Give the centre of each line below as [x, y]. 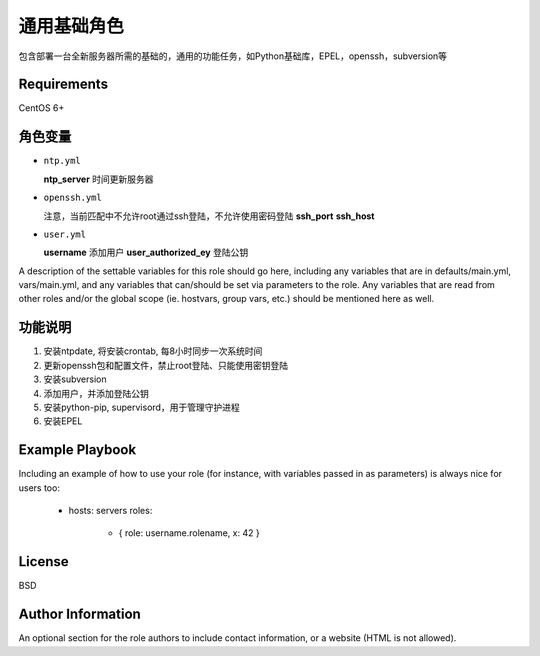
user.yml [65, 234]
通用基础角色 [71, 26]
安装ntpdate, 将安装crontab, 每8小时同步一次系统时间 [153, 351]
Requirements [63, 84]
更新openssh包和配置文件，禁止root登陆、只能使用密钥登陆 [166, 365]
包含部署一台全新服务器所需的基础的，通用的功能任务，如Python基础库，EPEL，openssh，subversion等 [233, 56]
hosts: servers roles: [110, 511]
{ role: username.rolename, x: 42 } [189, 533]
